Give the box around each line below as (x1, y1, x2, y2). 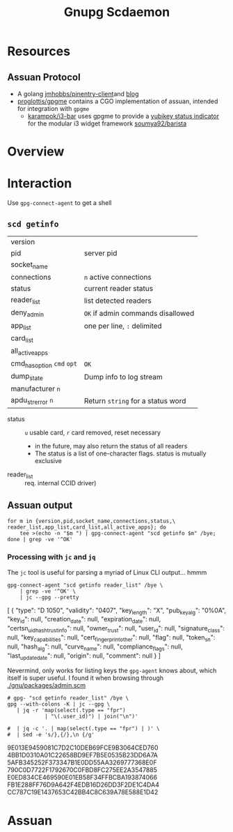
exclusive (34, 456, 63, 464)
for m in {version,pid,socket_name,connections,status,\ (7, 517, 176, 525)
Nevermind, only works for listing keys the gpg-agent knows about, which (7, 667, 217, 675)
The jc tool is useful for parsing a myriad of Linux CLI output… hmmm (7, 568, 207, 576)
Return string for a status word (83, 396, 186, 406)
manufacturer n (10, 384, 61, 394)
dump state (10, 371, 44, 382)
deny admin (10, 308, 44, 319)
